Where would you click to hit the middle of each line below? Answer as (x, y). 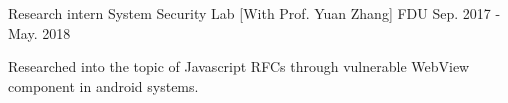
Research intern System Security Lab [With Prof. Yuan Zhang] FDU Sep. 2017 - (254, 13)
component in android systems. (103, 85)
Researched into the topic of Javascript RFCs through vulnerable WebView (239, 66)
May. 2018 (39, 32)
